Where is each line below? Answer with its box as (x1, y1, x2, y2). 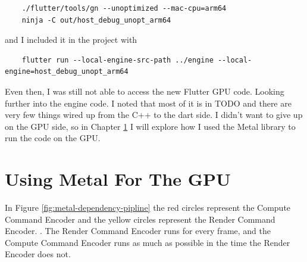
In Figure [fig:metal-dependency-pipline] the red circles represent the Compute (5, 201, 291, 214)
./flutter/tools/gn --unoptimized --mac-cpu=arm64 (21, 4, 227, 13)
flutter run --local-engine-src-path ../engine (21, 55, 214, 64)
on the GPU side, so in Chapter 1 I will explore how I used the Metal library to (5, 120, 296, 132)
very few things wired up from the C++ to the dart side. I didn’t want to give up (5, 108, 303, 121)
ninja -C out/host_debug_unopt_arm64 (21, 15, 171, 24)
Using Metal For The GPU (5, 167, 231, 191)
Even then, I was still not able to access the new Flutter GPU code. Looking (5, 85, 284, 97)
